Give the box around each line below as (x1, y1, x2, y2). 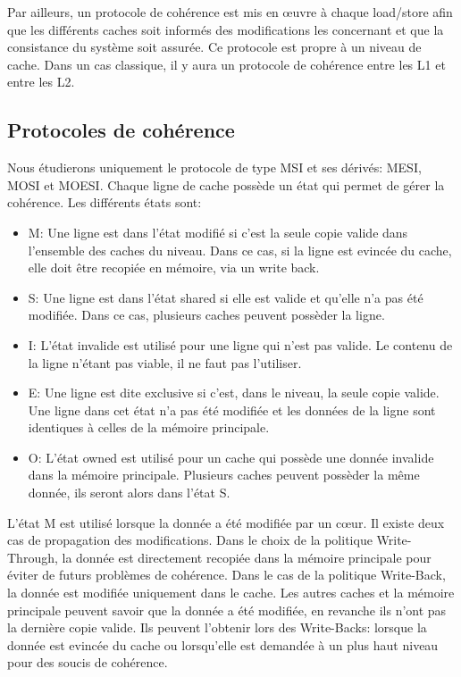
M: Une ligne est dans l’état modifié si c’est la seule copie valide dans (28, 222, 408, 241)
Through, (7, 547, 58, 566)
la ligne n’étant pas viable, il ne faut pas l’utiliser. (28, 353, 302, 372)
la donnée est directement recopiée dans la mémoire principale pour (62, 547, 432, 566)
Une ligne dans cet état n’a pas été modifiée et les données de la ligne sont (28, 400, 436, 419)
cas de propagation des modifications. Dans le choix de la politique (7, 531, 373, 549)
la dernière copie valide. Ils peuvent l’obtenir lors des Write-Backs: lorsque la (7, 618, 427, 637)
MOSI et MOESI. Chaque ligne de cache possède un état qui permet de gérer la (7, 175, 445, 194)
